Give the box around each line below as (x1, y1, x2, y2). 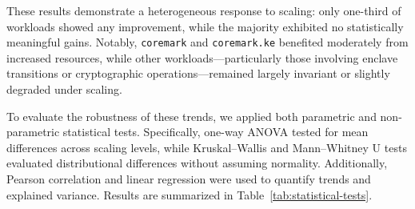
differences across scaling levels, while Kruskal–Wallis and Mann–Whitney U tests (6, 139, 407, 155)
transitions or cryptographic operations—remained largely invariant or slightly (6, 65, 390, 82)
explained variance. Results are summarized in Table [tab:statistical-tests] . (6, 186, 373, 203)
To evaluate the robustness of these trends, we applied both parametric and (6, 107, 377, 124)
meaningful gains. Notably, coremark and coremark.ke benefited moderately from (6, 34, 409, 50)
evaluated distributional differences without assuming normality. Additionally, (6, 155, 388, 171)
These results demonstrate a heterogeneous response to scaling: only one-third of (6, 2, 401, 18)
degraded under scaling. (6, 81, 122, 98)
